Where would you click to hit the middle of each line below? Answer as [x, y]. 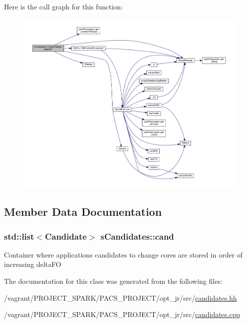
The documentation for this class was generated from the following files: [113, 281]
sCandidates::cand [137, 236]
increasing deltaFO [33, 264]
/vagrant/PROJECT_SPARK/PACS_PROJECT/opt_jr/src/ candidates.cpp [122, 314]
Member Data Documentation [83, 212]
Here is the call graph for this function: [63, 6]
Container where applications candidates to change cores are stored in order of [123, 254]
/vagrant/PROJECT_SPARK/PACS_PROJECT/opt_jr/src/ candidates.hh [121, 297]
